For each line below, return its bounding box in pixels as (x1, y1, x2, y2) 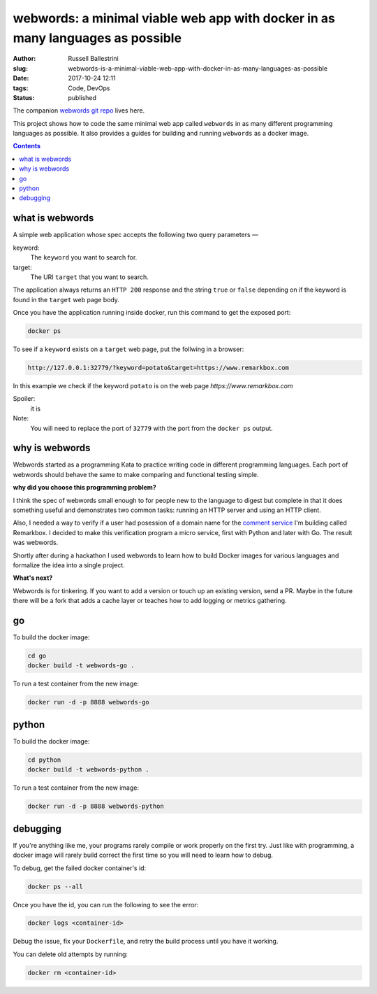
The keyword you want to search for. (30, 253, 138, 262)
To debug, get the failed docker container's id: (13, 864, 147, 872)
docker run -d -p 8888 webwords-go (27, 698, 149, 707)
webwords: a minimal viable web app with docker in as (13, 10, 335, 26)
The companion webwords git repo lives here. (13, 106, 145, 115)
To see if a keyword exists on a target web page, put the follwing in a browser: (13, 345, 244, 353)
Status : (13, 93, 35, 101)
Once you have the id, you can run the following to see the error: (13, 900, 199, 909)
